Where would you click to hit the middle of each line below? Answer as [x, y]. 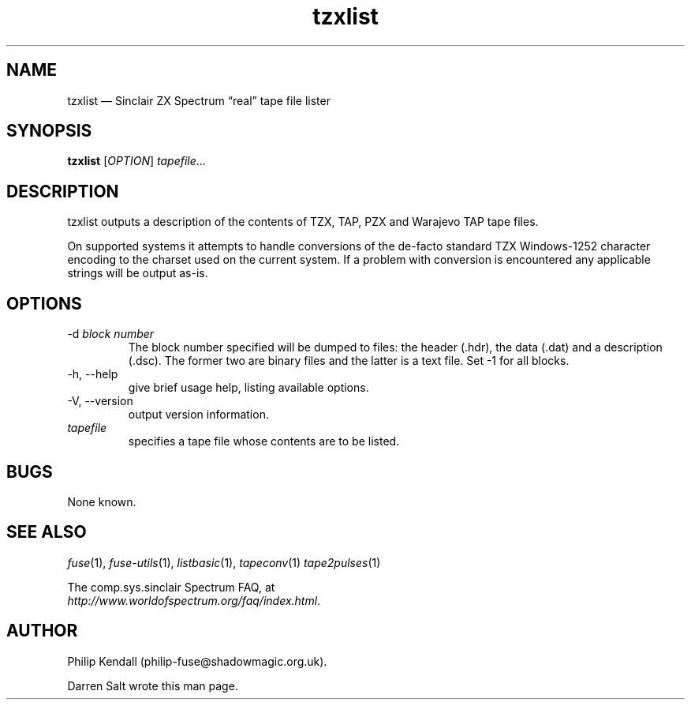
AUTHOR [42, 631]
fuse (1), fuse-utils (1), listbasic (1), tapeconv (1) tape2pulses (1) [224, 562]
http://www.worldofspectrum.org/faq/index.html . [194, 600]
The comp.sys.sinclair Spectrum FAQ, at [171, 587]
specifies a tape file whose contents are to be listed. [264, 441]
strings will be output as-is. [138, 273]
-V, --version [100, 401]
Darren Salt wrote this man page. [153, 685]
